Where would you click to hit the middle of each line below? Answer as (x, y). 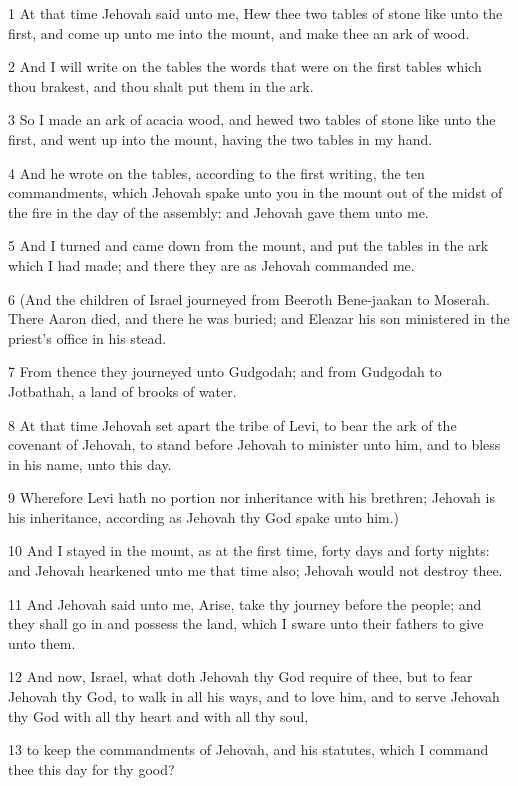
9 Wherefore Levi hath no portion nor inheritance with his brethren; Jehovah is (251, 497)
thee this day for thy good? (91, 768)
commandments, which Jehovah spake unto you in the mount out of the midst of (255, 192)
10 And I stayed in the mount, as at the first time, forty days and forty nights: (249, 550)
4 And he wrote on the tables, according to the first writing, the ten (216, 172)
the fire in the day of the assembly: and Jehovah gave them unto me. (218, 211)
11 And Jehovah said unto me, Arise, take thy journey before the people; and (245, 603)
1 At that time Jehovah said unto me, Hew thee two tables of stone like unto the (255, 13)
